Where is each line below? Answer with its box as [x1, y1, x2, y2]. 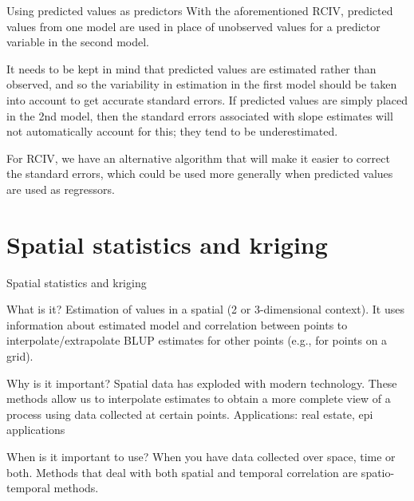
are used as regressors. [6, 180, 115, 197]
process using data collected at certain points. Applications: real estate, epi [6, 405, 373, 422]
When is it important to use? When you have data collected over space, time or [6, 448, 396, 464]
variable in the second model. [6, 34, 150, 50]
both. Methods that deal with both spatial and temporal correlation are [6, 464, 358, 480]
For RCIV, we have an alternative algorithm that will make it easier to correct [6, 149, 390, 166]
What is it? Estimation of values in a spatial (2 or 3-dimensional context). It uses [6, 301, 404, 318]
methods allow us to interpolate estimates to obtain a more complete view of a [6, 390, 391, 407]
